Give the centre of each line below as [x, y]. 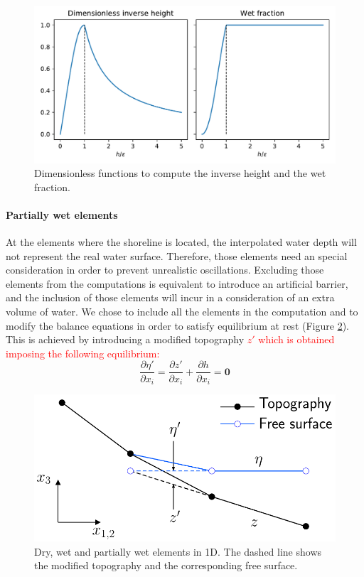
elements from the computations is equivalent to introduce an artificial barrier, [177, 283]
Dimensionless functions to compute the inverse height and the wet [180, 173]
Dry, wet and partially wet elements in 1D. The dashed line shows [178, 551]
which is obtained [296, 339]
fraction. [53, 187]
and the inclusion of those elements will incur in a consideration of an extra [170, 297]
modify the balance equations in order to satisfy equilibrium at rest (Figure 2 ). [177, 325]
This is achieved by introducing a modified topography [125, 339]
